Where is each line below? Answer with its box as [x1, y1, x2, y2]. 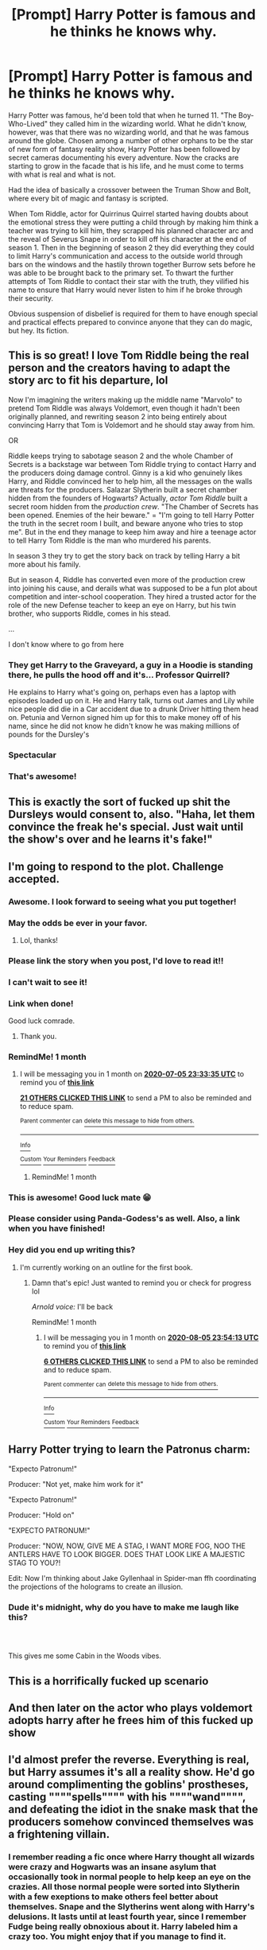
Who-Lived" [8, 119, 48, 128]
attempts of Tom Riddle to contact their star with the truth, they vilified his [8, 276, 250, 286]
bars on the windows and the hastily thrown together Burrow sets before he [8, 259, 256, 269]
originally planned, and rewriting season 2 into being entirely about [8, 411, 227, 421]
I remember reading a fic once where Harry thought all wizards [8, 1851, 255, 1862]
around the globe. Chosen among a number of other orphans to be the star [8, 135, 253, 145]
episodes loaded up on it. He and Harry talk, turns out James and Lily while [8, 696, 254, 706]
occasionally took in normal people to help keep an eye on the [8, 1871, 252, 1882]
